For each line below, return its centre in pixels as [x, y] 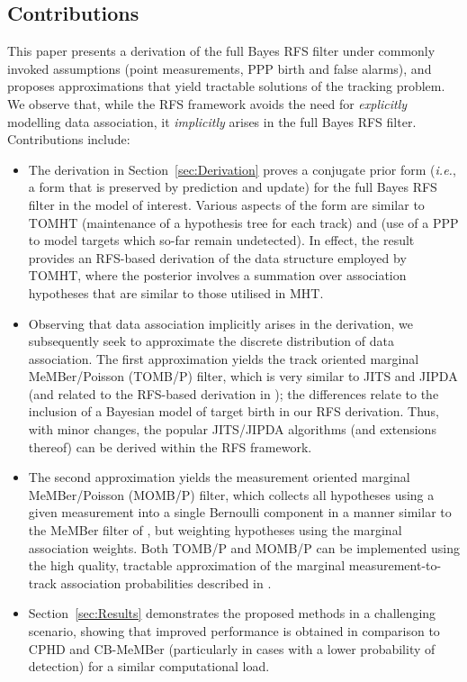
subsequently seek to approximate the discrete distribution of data [211, 341]
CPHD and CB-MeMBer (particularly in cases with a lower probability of [232, 648]
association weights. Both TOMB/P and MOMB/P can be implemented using [244, 547]
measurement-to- [395, 565]
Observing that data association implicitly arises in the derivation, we [220, 323]
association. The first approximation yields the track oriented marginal [224, 358]
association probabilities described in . [166, 582]
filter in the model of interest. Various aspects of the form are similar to [226, 204]
